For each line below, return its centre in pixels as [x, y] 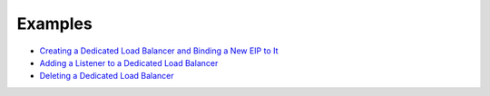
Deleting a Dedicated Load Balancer [107, 76]
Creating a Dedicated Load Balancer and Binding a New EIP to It [159, 51]
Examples [54, 24]
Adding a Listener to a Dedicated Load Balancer [129, 62]
